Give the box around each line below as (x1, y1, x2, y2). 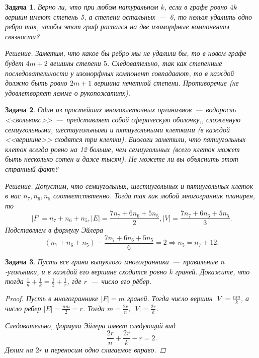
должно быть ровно (5, 78, 67, 88)
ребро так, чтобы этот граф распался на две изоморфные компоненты (5, 21, 229, 32)
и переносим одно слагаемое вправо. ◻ (45, 344, 166, 355)
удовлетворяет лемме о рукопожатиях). (5, 87, 131, 98)
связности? (5, 31, 40, 41)
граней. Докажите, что (175, 266, 250, 276)
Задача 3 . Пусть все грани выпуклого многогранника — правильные (5, 256, 218, 266)
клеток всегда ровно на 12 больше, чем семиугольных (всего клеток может (5, 144, 240, 154)
